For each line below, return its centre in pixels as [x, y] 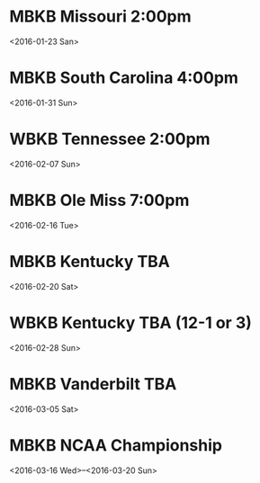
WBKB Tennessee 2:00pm [110, 139]
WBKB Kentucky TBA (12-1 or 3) [130, 322]
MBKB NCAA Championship [116, 445]
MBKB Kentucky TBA [90, 261]
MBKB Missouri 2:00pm [100, 17]
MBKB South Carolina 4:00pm [124, 78]
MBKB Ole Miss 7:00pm [99, 201]
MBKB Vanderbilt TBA [93, 384]
